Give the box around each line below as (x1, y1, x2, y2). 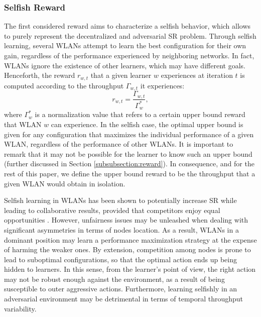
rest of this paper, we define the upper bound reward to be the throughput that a (4, 168, 255, 178)
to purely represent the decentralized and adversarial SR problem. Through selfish (4, 30, 256, 41)
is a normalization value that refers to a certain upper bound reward (35, 109, 245, 120)
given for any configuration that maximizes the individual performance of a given (4, 129, 254, 139)
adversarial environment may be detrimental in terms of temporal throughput (4, 293, 243, 304)
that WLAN (4, 119, 42, 129)
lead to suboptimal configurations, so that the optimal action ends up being (4, 254, 237, 264)
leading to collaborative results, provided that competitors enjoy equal (4, 204, 220, 215)
